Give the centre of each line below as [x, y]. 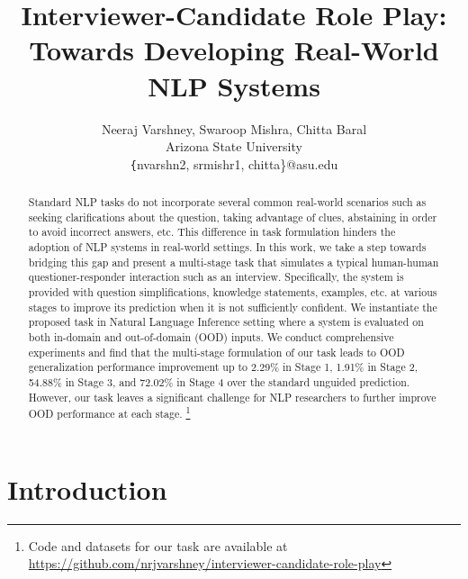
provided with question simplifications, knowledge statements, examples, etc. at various [233, 292]
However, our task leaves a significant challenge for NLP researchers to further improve [232, 397]
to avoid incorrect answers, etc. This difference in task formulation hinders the [212, 232]
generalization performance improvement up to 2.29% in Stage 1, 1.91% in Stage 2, [223, 367]
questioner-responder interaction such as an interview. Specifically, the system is [216, 277]
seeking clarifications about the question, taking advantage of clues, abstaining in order [233, 217]
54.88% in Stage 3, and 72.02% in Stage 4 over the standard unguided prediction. [219, 382]
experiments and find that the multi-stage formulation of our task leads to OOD [216, 352]
